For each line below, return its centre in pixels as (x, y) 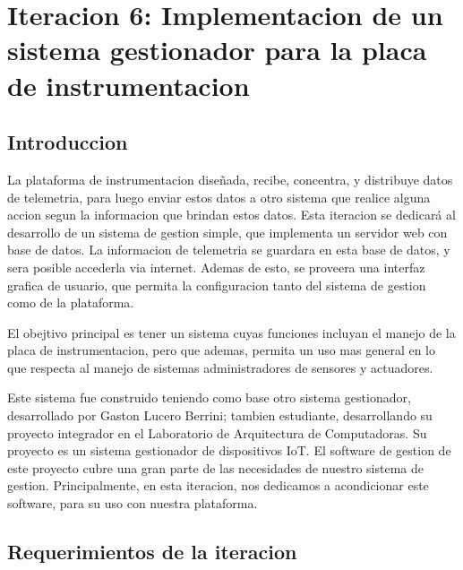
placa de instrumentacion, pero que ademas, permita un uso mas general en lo (222, 350)
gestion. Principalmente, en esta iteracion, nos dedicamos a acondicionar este (218, 485)
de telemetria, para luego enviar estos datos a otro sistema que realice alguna (219, 197)
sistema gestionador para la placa (217, 50)
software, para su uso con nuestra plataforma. (133, 503)
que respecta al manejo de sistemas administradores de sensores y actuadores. (220, 367)
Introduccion (68, 142)
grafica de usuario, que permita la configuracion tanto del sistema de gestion (217, 285)
